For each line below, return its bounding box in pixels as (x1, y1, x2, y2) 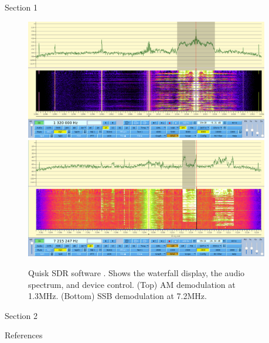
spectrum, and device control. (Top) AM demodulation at (28, 278, 236, 290)
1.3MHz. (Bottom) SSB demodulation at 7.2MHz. (28, 290, 207, 302)
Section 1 (5, 1, 38, 13)
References (5, 329, 43, 341)
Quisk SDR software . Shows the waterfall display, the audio (28, 267, 245, 279)
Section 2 (5, 309, 38, 321)
